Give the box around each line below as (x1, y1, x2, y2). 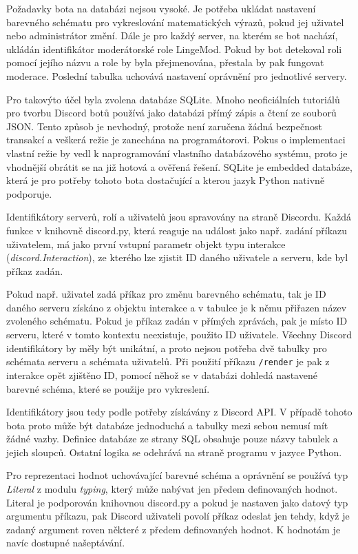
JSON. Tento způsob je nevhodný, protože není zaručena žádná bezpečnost (6, 119, 322, 133)
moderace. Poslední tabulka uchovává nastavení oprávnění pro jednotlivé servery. (6, 68, 347, 83)
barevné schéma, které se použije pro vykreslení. (6, 381, 210, 396)
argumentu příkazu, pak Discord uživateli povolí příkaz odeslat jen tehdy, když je (6, 509, 350, 523)
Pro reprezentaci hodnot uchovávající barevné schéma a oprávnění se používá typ (6, 468, 348, 482)
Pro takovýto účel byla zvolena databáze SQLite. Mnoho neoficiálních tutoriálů (6, 92, 340, 106)
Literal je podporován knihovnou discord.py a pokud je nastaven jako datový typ (6, 495, 348, 509)
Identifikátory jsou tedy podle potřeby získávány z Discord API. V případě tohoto (6, 404, 352, 419)
